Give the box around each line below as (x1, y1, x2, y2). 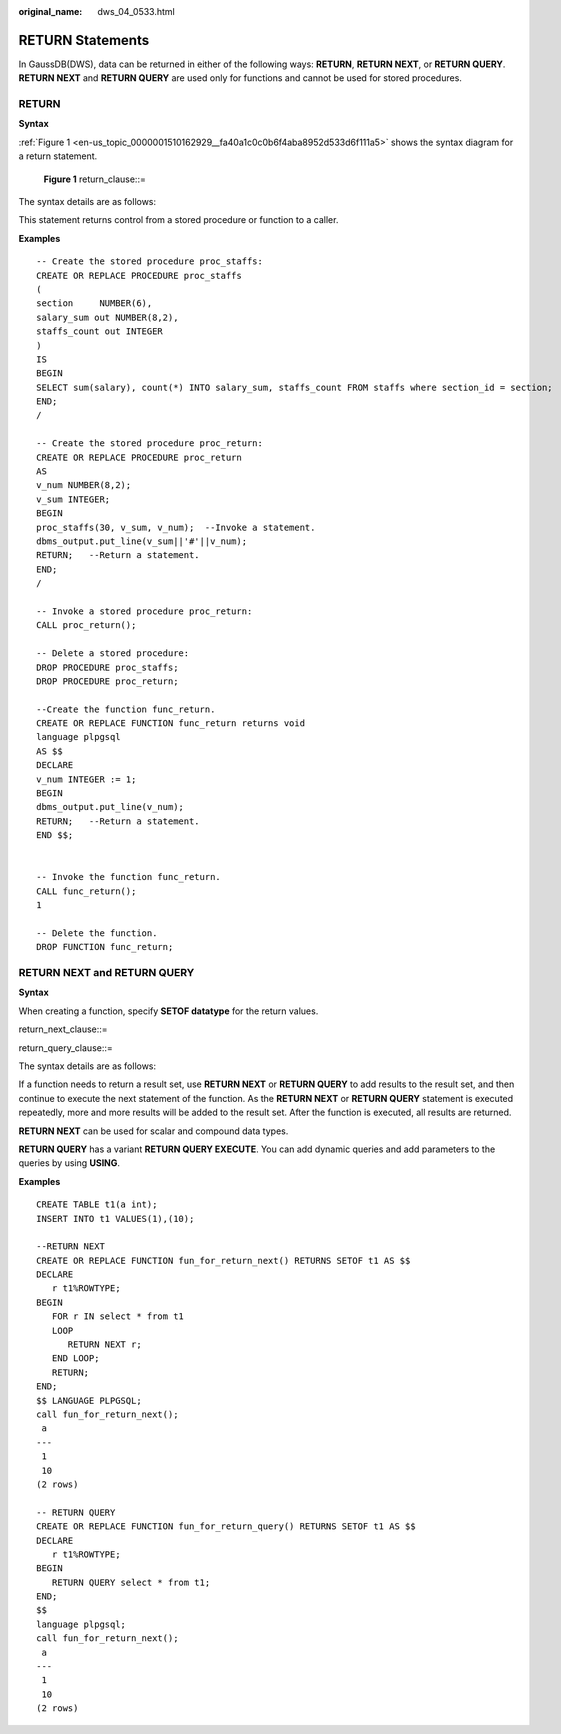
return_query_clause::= (18, 1041, 114, 1054)
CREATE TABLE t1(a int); (36, 1199, 158, 1210)
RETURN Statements (18, 31, 150, 49)
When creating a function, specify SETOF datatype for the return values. (18, 1005, 319, 1017)
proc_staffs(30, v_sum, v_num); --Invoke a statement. (36, 521, 316, 533)
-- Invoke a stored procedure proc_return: (36, 605, 253, 617)
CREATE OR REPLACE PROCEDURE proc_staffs (36, 270, 242, 281)
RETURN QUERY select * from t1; (51, 1576, 211, 1588)
